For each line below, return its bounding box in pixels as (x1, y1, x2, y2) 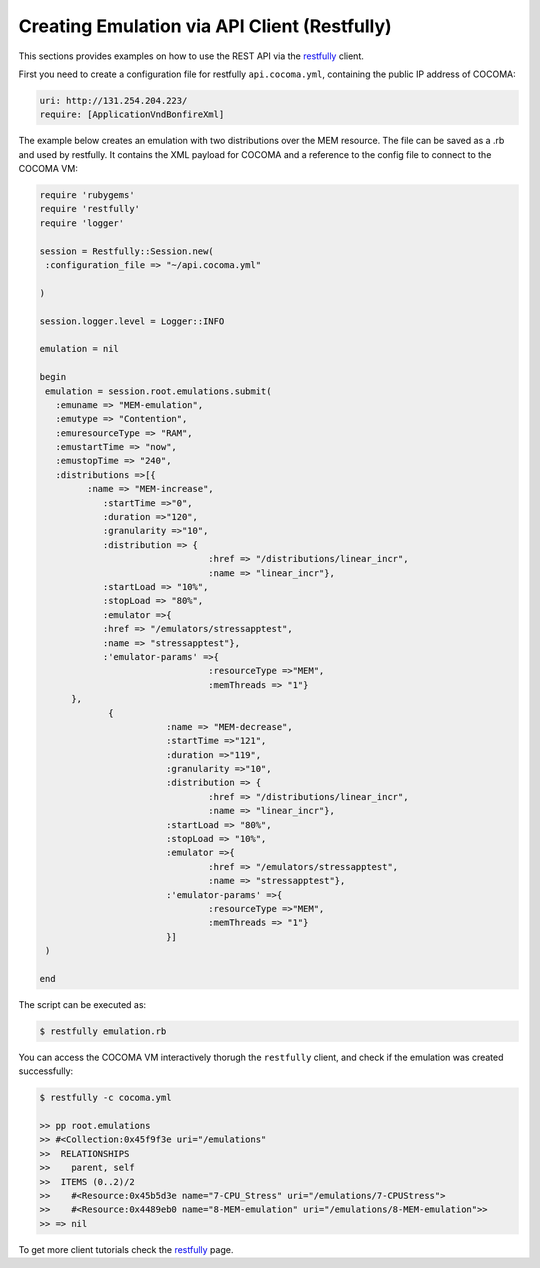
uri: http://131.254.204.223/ (39, 95, 188, 106)
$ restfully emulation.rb (39, 1025, 167, 1037)
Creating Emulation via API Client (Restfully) (18, 15, 392, 37)
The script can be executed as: (18, 998, 147, 1010)
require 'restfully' (39, 203, 140, 215)
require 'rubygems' (39, 190, 135, 201)
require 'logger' (39, 217, 125, 229)
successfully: (18, 1065, 74, 1077)
